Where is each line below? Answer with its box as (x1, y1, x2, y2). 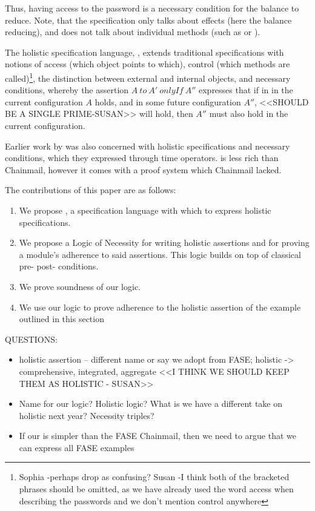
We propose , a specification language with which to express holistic (19, 203, 271, 216)
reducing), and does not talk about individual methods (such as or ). (5, 25, 260, 38)
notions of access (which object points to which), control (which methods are (5, 58, 290, 70)
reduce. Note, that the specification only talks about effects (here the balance (5, 13, 292, 26)
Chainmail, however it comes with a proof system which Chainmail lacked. (5, 163, 282, 176)
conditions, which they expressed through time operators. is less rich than (5, 151, 279, 164)
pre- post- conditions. (19, 260, 99, 272)
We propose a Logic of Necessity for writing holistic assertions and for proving (19, 236, 310, 249)
